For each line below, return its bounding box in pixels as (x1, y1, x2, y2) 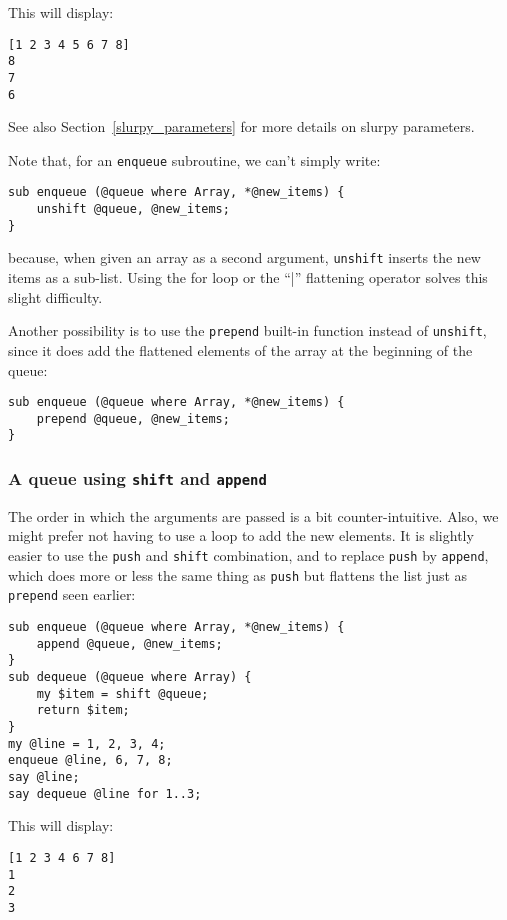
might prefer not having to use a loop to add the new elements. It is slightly (8, 525, 474, 546)
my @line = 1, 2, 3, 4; (8, 736, 166, 751)
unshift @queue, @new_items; (36, 202, 230, 217)
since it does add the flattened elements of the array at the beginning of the (8, 339, 473, 360)
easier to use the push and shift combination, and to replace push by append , (8, 545, 489, 566)
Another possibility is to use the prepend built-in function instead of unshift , (8, 320, 487, 341)
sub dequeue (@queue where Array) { (8, 670, 252, 684)
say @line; (8, 769, 80, 784)
